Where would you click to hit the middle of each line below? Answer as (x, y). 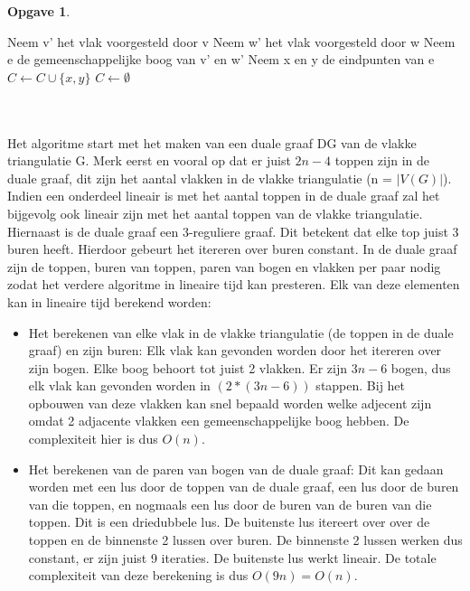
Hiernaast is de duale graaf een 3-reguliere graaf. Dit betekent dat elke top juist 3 (233, 231)
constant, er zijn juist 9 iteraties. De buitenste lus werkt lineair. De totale (232, 557)
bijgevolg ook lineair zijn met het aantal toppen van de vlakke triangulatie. (215, 213)
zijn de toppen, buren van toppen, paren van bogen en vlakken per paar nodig (224, 266)
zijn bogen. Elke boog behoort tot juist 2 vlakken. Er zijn (188, 367)
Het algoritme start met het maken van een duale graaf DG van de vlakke (212, 142)
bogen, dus (421, 367)
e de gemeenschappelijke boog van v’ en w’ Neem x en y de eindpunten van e (221, 59)
